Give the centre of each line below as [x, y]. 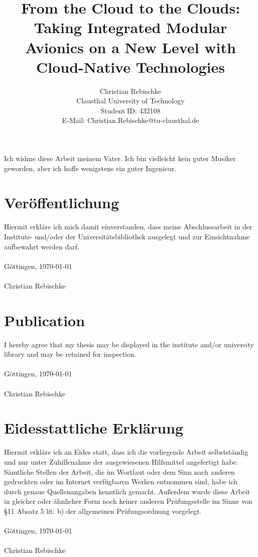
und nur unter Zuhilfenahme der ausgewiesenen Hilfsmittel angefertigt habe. [121, 461]
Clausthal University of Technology [131, 101]
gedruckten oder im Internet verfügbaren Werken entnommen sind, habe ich [121, 481]
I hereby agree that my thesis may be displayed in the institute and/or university [129, 344]
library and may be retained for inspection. [70, 354]
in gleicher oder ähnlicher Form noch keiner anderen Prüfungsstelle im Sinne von [128, 501]
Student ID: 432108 [131, 110]
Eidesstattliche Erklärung [94, 428]
